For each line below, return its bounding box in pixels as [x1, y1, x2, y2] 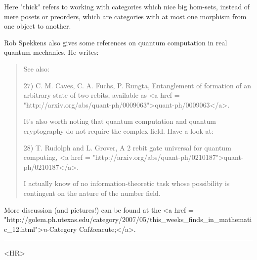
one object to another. [4, 21, 71, 31]
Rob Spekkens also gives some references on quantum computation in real [4, 37, 227, 47]
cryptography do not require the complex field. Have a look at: [23, 125, 214, 136]
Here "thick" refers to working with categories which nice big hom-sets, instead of [4, 1, 250, 11]
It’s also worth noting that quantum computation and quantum [23, 116, 216, 126]
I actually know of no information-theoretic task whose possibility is [23, 178, 230, 188]
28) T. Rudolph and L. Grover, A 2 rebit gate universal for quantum [23, 142, 231, 152]
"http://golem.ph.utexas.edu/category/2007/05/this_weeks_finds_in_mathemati [4, 214, 252, 224]
